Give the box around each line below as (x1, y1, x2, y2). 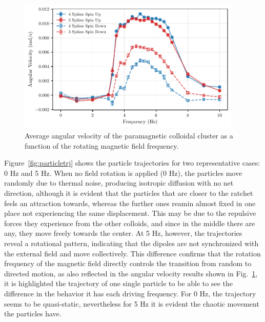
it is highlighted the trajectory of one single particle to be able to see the (4, 278, 233, 289)
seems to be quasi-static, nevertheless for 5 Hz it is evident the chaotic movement (4, 298, 259, 309)
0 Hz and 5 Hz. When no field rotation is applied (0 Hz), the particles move (4, 167, 242, 178)
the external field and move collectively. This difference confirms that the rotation (4, 248, 261, 258)
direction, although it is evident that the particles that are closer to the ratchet (4, 188, 253, 198)
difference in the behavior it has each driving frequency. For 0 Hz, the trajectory (4, 288, 256, 298)
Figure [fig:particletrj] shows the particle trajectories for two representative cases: (4, 157, 260, 168)
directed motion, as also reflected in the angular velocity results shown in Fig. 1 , (4, 268, 258, 278)
